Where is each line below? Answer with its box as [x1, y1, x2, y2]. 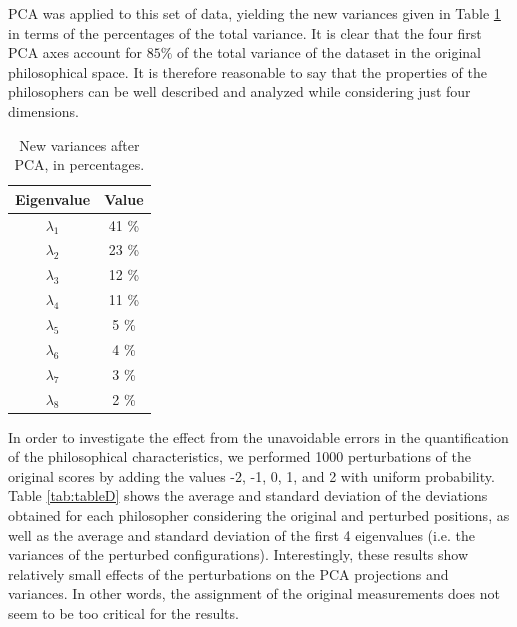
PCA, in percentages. [14, 154, 145, 175]
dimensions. [8, 100, 79, 121]
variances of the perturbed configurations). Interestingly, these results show [8, 544, 469, 565]
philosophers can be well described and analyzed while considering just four [8, 81, 471, 102]
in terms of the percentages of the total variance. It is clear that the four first [8, 22, 482, 43]
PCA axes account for [8, 42, 143, 63]
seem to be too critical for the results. [8, 602, 239, 623]
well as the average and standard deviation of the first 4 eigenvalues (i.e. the [8, 524, 476, 545]
